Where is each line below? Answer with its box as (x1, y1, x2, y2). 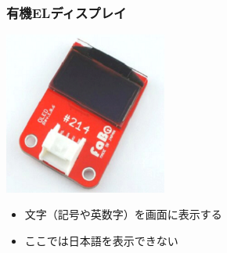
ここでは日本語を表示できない (24, 233, 178, 248)
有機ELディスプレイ (6, 2, 127, 22)
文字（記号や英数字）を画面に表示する (24, 206, 222, 222)
